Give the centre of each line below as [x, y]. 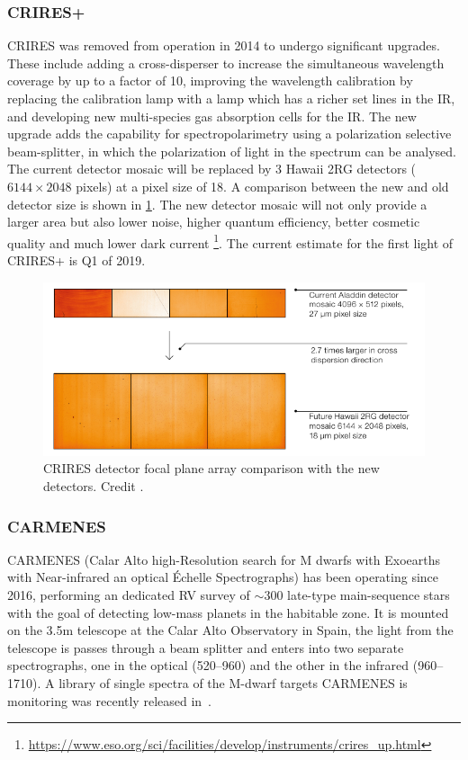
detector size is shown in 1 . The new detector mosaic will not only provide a [217, 204]
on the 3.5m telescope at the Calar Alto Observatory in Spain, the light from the [230, 630]
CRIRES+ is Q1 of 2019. [76, 260]
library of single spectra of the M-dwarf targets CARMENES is [233, 683]
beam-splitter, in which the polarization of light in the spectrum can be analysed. [232, 151]
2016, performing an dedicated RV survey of [129, 595]
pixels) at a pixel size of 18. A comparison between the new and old [262, 186]
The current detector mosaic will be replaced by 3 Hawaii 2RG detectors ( [212, 169]
